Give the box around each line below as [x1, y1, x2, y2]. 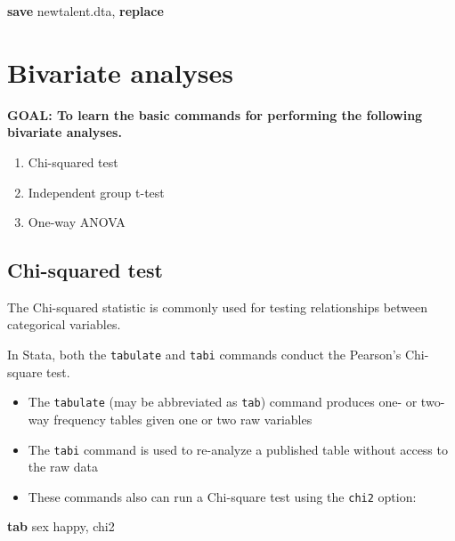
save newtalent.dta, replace [7, 2, 164, 20]
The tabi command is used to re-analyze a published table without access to [28, 440, 448, 458]
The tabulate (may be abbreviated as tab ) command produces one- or [28, 392, 418, 411]
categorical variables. [7, 315, 121, 334]
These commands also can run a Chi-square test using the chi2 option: [28, 487, 417, 505]
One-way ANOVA [28, 213, 126, 231]
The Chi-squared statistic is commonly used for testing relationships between [7, 297, 428, 316]
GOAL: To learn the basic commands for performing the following [7, 105, 423, 124]
